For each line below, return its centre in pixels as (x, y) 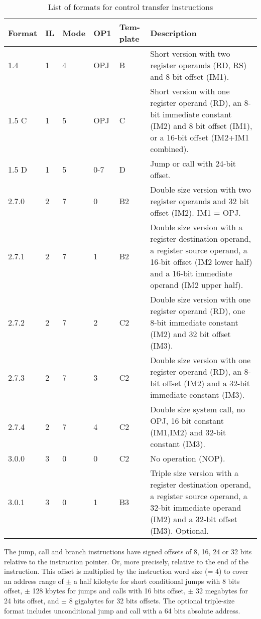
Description (173, 33)
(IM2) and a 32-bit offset (194, 519)
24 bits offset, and (32, 600)
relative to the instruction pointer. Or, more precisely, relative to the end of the (126, 561)
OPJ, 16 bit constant (187, 421)
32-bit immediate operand (196, 507)
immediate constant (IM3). (198, 395)
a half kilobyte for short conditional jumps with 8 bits (157, 581)
